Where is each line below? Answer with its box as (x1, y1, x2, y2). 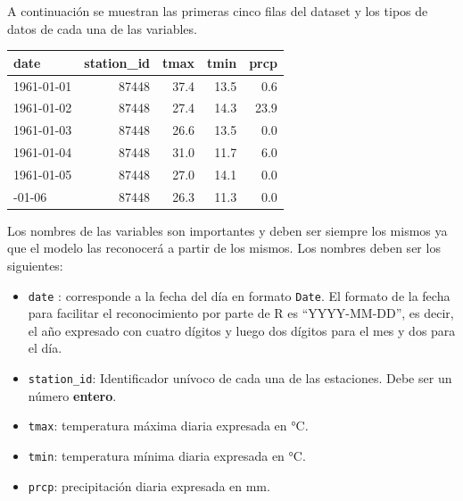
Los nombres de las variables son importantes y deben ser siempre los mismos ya (7, 221, 448, 239)
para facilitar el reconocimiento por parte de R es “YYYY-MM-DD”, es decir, (28, 304, 454, 322)
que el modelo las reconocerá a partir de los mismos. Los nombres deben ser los (7, 238, 441, 257)
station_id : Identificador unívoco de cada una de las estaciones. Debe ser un (28, 369, 452, 388)
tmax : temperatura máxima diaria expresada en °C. (28, 416, 309, 435)
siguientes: (7, 256, 63, 275)
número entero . (28, 386, 117, 405)
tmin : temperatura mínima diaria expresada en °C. (28, 446, 306, 464)
